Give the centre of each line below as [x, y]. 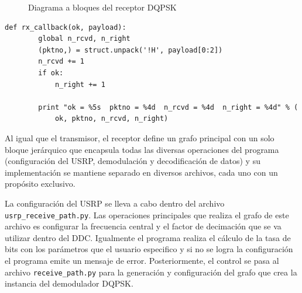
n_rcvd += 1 [61, 62]
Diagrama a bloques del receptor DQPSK [102, 7]
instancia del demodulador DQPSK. [69, 283]
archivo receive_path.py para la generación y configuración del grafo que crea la [151, 272]
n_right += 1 [80, 84]
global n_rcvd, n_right [84, 39]
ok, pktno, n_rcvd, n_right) [111, 119]
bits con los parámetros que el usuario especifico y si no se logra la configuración [149, 249]
